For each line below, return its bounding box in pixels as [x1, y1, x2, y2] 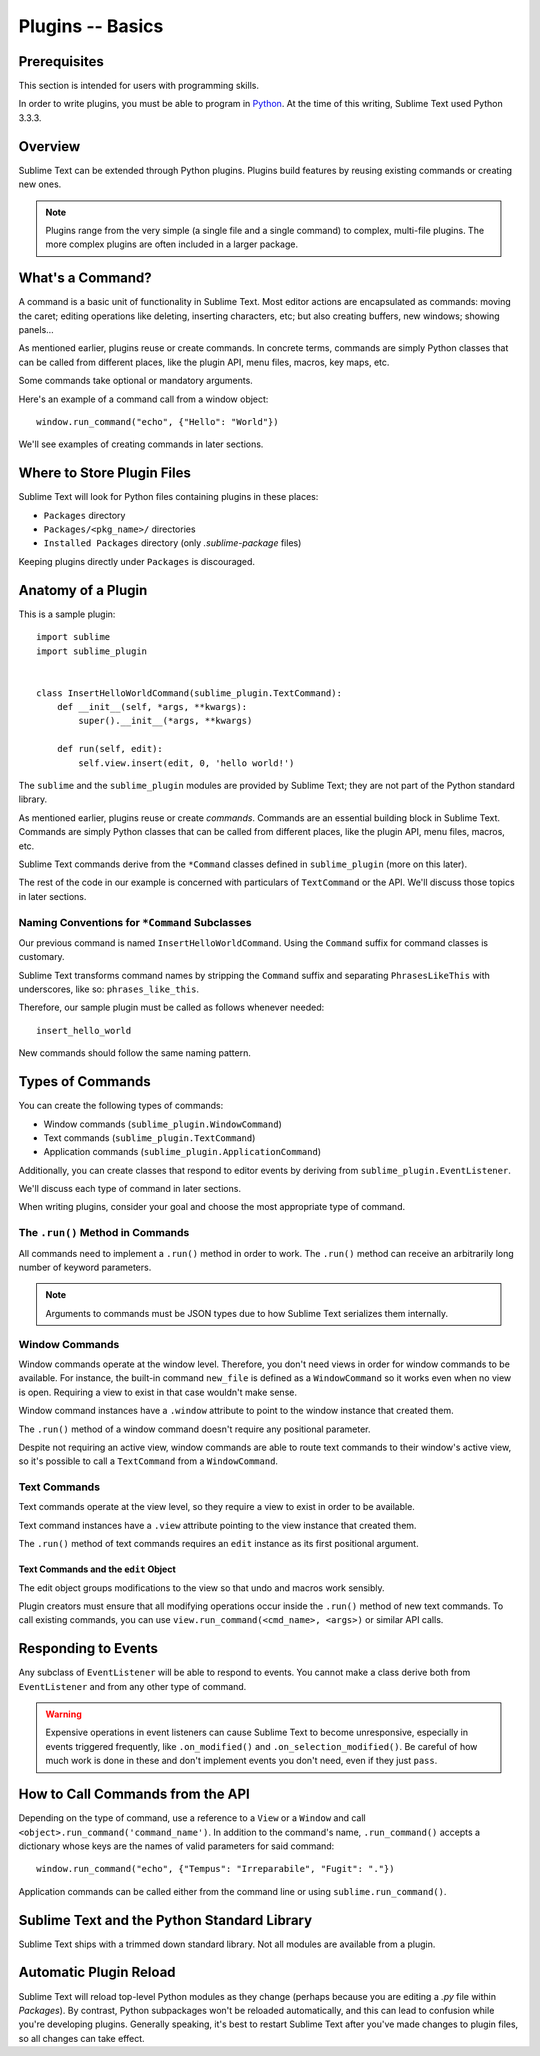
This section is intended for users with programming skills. [18, 80, 260, 92]
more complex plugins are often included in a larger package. [45, 238, 299, 250]
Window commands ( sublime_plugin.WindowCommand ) [43, 1118, 282, 1130]
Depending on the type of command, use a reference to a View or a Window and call [18, 1812, 366, 1824]
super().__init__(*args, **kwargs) [78, 715, 253, 727]
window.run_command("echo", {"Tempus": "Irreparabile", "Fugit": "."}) [36, 1863, 395, 1875]
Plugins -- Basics [18, 15, 164, 37]
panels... [18, 324, 54, 335]
